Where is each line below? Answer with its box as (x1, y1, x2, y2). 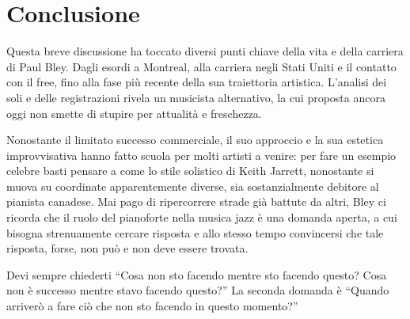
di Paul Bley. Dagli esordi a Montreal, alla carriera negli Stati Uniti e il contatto (6, 58, 397, 74)
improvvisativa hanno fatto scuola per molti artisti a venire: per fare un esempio (6, 146, 397, 163)
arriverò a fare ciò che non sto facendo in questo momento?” (6, 298, 298, 314)
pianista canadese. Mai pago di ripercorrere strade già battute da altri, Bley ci (6, 193, 386, 210)
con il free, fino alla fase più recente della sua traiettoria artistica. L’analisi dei (6, 74, 387, 90)
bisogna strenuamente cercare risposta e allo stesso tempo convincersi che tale (6, 224, 384, 241)
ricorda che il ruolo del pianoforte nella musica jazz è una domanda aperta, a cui (6, 209, 397, 226)
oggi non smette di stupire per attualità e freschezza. (6, 104, 262, 121)
